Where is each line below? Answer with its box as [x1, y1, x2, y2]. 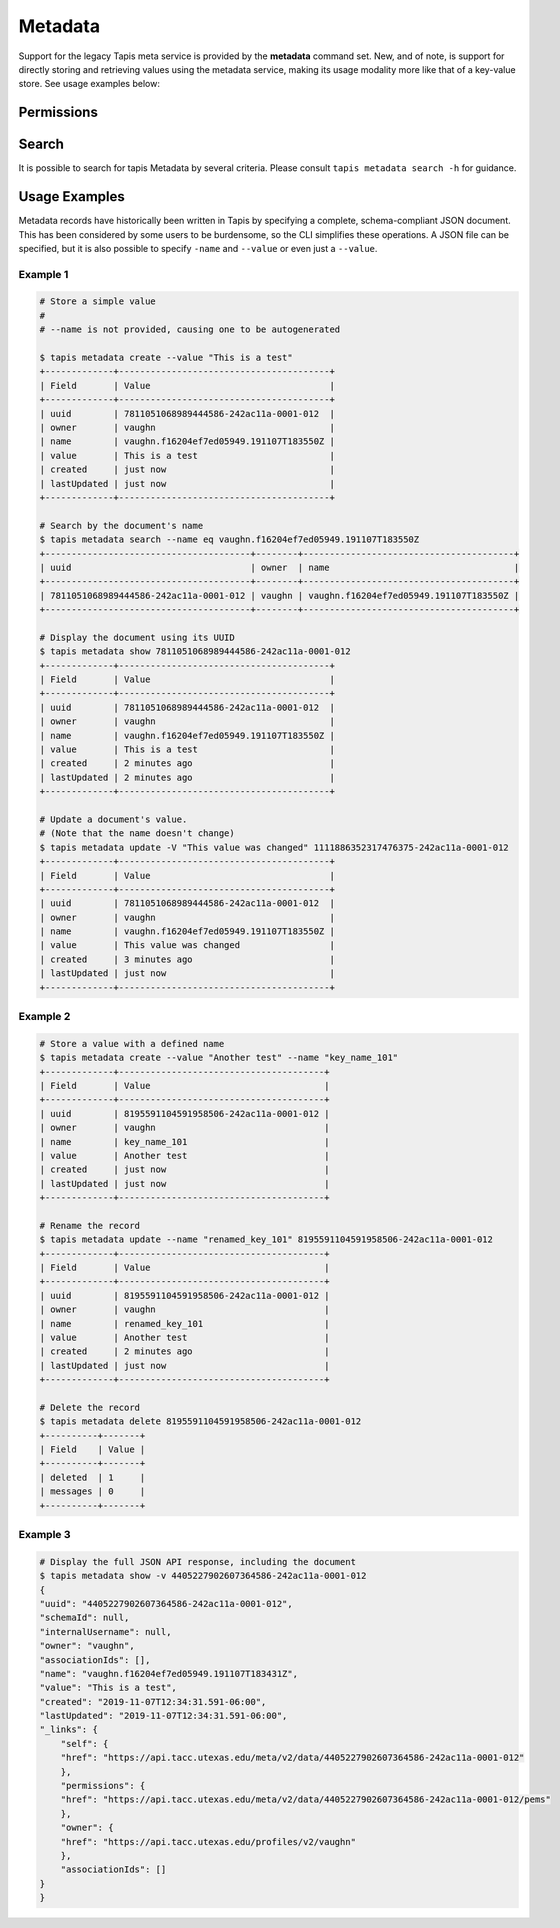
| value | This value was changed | [39, 940, 335, 951]
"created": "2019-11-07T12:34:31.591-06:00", [39, 1696, 267, 1707]
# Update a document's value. [39, 813, 188, 825]
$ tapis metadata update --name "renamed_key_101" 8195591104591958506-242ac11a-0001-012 [39, 1234, 494, 1245]
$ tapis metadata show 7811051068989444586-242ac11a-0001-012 [39, 646, 351, 657]
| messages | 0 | [39, 1486, 146, 1497]
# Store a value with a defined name [39, 1038, 225, 1049]
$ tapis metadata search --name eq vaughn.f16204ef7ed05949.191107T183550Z [39, 534, 420, 545]
